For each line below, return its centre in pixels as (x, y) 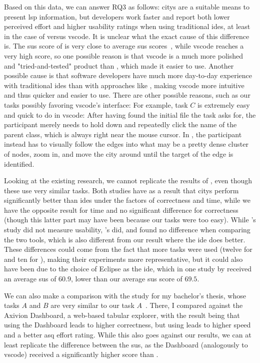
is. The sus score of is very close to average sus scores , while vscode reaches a (124, 46)
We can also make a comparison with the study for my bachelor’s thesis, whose (125, 295)
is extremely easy (223, 104)
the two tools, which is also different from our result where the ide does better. (125, 239)
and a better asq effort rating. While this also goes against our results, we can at (128, 334)
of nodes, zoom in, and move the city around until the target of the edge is (119, 153)
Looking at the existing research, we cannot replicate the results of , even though (128, 180)
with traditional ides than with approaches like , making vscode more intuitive (124, 85)
